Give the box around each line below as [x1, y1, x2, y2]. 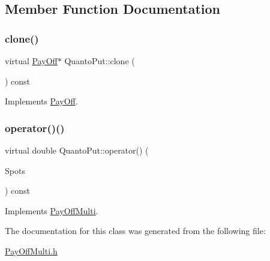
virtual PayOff [5, 55, 58, 67]
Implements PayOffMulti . [5, 204, 98, 217]
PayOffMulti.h [5, 244, 58, 257]
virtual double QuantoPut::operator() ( [5, 144, 149, 156]
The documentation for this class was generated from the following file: [5, 224, 266, 237]
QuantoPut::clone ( [64, 55, 135, 67]
